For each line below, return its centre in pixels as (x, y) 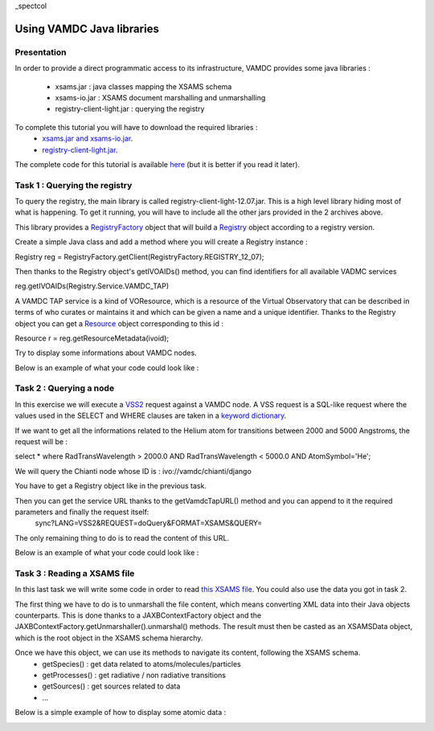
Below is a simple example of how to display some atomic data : (121, 713)
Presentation (41, 52)
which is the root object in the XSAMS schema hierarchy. (109, 638)
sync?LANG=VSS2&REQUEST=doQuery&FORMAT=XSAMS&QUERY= (149, 523)
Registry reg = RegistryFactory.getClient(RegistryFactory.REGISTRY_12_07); (139, 256)
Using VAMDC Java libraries (87, 29)
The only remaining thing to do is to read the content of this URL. (122, 537)
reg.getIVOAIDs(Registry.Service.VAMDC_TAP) (92, 286)
